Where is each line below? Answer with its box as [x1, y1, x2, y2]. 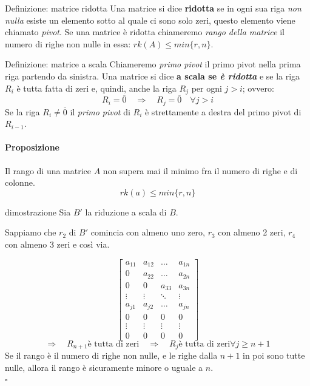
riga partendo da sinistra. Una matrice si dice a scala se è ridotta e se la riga [5, 69, 300, 82]
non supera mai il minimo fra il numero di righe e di [103, 164, 298, 177]
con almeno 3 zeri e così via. [5, 238, 110, 251]
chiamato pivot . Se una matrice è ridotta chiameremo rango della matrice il [5, 25, 285, 38]
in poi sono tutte [243, 349, 305, 362]
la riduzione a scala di [85, 205, 167, 218]
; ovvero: [242, 81, 274, 94]
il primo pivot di [70, 105, 130, 118]
